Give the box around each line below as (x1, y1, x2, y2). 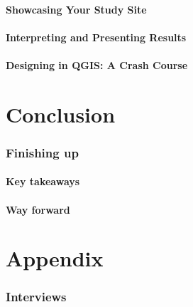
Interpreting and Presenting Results (6, 29, 187, 44)
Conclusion (6, 99, 116, 128)
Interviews (6, 288, 67, 306)
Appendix (6, 244, 104, 273)
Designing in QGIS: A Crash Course (6, 57, 188, 72)
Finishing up (6, 143, 79, 161)
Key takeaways (6, 174, 80, 189)
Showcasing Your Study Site (6, 1, 147, 16)
